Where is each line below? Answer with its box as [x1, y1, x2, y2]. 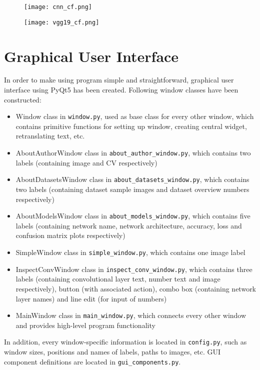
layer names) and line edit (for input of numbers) [15, 293, 167, 303]
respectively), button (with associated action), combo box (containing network [15, 283, 256, 293]
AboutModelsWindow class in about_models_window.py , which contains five [15, 210, 250, 221]
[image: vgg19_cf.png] [24, 18, 99, 26]
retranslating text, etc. [15, 130, 85, 141]
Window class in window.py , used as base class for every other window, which [15, 111, 254, 121]
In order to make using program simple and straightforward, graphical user [4, 74, 234, 85]
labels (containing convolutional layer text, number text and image [15, 273, 220, 284]
